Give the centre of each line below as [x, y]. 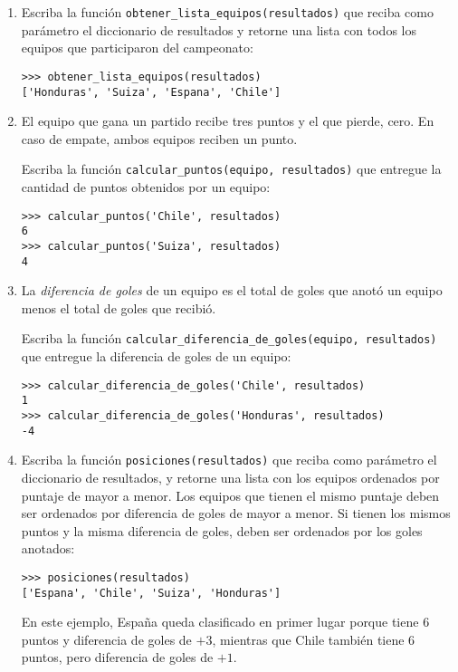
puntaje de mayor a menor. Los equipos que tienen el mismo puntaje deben [230, 495]
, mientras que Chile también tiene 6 [314, 639]
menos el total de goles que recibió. [119, 307]
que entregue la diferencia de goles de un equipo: [156, 356]
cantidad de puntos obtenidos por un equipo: [146, 187]
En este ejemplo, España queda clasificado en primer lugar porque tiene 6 [225, 622]
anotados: [48, 548]
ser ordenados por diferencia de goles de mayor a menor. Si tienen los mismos [236, 513]
